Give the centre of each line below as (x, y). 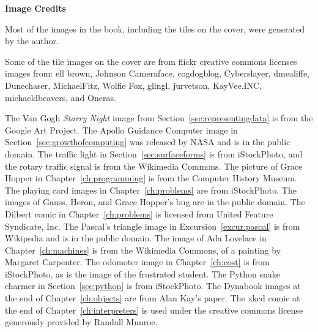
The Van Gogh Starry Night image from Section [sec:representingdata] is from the (159, 118)
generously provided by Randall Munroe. (81, 322)
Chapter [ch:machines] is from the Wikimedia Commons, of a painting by (143, 250)
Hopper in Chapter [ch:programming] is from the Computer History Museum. (151, 178)
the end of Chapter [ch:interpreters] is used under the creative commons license (154, 310)
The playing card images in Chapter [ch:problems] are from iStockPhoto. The (151, 190)
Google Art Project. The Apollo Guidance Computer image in (121, 130)
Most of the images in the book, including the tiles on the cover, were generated (155, 28)
